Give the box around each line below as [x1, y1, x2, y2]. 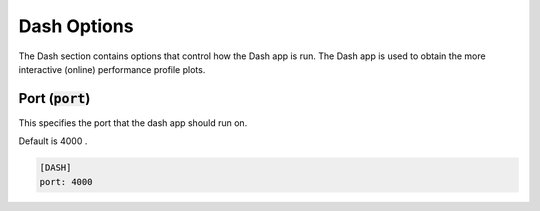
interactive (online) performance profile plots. [18, 63, 206, 75]
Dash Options [18, 15, 134, 37]
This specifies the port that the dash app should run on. [18, 116, 248, 129]
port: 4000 [39, 176, 93, 187]
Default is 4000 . [18, 135, 88, 147]
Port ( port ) [18, 90, 91, 107]
